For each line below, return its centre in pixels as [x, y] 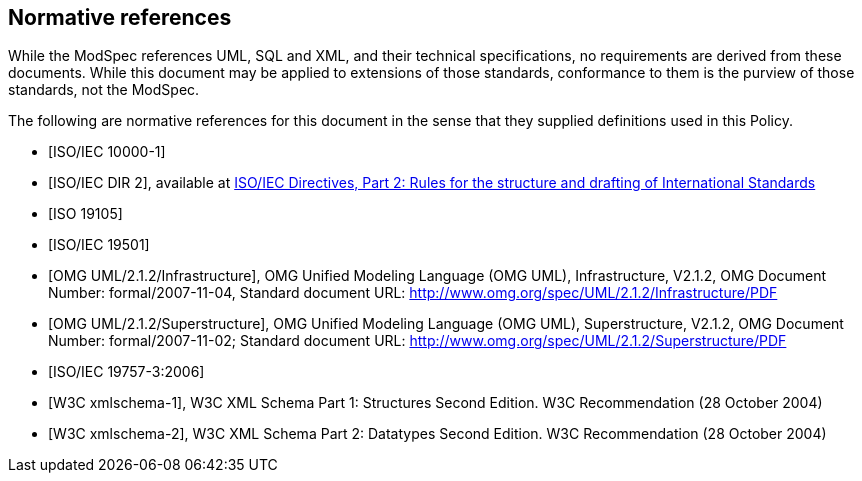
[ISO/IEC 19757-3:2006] [126, 372]
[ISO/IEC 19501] [99, 245]
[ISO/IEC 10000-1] [107, 152]
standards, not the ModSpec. [104, 90]
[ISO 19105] [85, 214]
